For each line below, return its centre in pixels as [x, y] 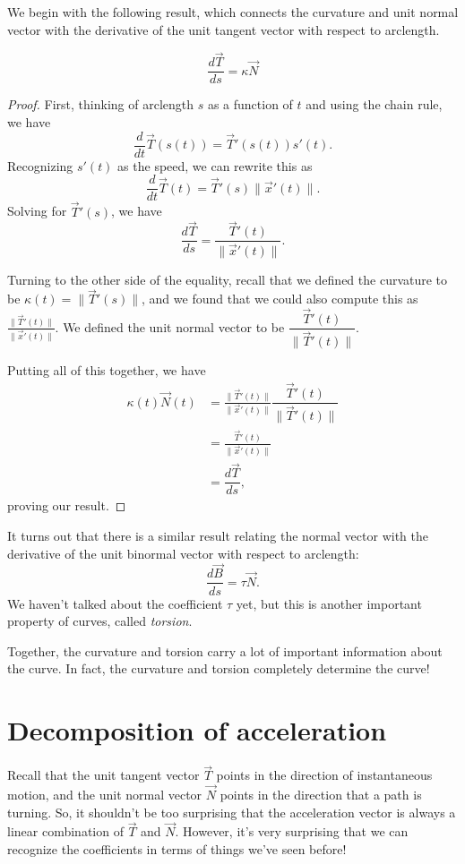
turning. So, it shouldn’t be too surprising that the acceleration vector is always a [232, 812]
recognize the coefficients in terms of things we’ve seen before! [177, 849]
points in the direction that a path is [321, 795]
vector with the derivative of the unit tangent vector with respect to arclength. [224, 29]
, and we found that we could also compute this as [280, 299]
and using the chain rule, [374, 104]
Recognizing [40, 165]
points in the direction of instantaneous [324, 775]
